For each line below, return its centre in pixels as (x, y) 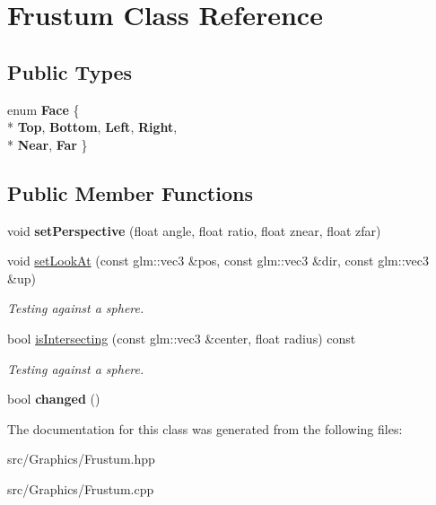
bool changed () (54, 399)
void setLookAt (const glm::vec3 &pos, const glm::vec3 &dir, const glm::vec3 (218, 261)
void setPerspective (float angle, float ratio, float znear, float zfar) (194, 230)
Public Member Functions (130, 192)
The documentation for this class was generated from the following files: (205, 428)
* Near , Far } (48, 144)
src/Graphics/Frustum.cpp (81, 488)
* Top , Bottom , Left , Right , (92, 127)
